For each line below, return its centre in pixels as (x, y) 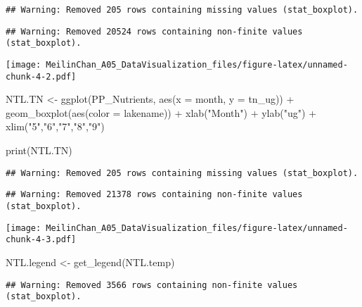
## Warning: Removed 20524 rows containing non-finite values (154, 31)
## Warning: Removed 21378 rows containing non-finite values (154, 195)
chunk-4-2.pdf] (41, 76)
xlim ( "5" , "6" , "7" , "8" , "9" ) (55, 126)
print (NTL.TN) (39, 150)
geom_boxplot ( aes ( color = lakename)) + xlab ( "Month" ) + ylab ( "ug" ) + (161, 112)
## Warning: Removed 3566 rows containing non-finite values (152, 285)
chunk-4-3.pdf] (41, 240)
